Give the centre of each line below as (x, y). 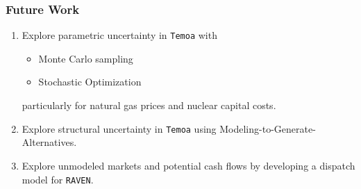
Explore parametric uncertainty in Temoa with (119, 35)
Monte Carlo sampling (86, 58)
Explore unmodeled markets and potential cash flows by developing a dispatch (188, 165)
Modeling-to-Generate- (268, 128)
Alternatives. (49, 142)
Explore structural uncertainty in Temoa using (119, 128)
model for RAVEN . (58, 179)
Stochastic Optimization (90, 82)
